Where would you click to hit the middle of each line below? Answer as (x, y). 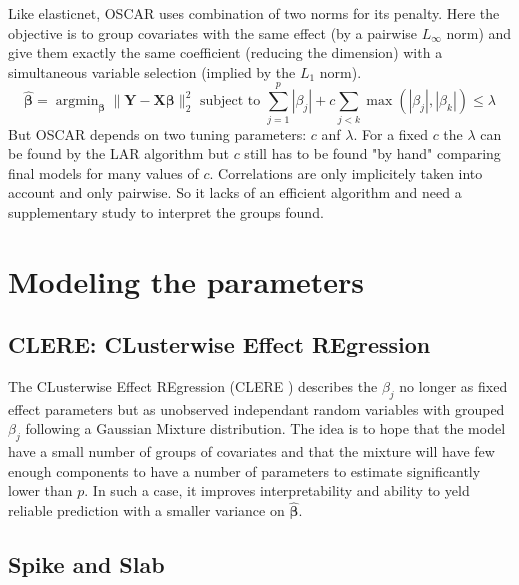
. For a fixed (390, 133)
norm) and (479, 32)
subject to (230, 101)
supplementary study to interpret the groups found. (166, 211)
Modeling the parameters (186, 280)
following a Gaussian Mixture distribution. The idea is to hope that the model (265, 428)
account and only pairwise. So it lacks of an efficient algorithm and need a (235, 192)
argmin (77, 101)
